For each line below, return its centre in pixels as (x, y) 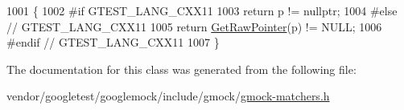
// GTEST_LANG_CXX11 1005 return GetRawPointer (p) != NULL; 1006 (194, 26)
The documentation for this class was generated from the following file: (181, 69)
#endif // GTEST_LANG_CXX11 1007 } (113, 42)
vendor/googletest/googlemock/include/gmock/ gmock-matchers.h (168, 96)
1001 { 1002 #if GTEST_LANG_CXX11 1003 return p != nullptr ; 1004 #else (202, 10)
